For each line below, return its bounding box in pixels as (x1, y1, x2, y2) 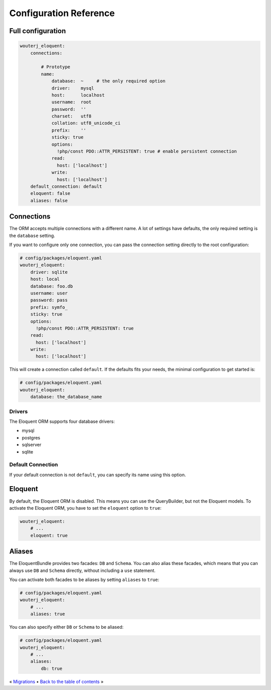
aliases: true (30, 611, 65, 617)
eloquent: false (30, 191, 70, 196)
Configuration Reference (9, 8, 115, 19)
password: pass (30, 297, 68, 303)
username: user (30, 290, 68, 296)
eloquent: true (30, 532, 68, 538)
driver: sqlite (30, 269, 68, 275)
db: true (41, 665, 63, 671)
